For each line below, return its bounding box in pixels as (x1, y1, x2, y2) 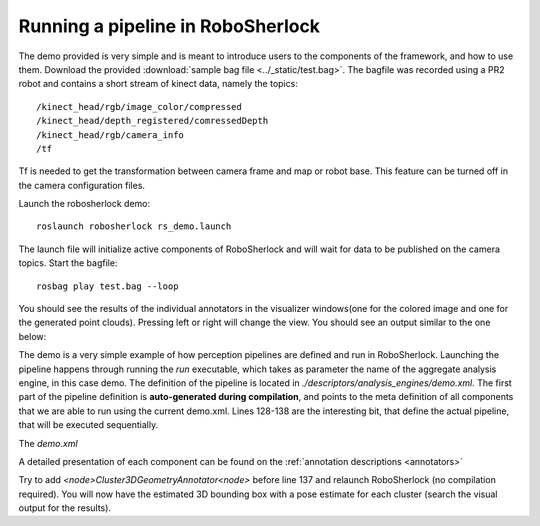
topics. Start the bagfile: (18, 257, 118, 269)
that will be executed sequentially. (18, 419, 159, 431)
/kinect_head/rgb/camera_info (36, 129, 185, 140)
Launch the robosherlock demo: (18, 198, 151, 210)
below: (18, 330, 47, 342)
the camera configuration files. (18, 179, 145, 191)
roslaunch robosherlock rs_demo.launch (36, 221, 232, 232)
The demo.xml (18, 437, 79, 449)
